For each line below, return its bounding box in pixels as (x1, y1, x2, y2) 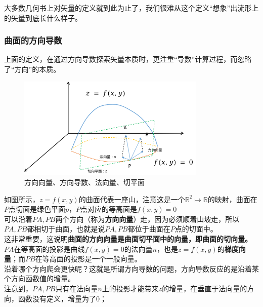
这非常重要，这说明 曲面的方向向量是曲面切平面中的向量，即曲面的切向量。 (4, 233, 252, 244)
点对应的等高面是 (80, 204, 138, 214)
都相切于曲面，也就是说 (27, 223, 105, 234)
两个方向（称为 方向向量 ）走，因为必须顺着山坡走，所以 (55, 213, 240, 224)
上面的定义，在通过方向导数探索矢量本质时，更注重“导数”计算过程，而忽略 (4, 54, 252, 64)
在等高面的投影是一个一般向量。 (35, 253, 142, 264)
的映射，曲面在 (207, 194, 257, 204)
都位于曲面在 (127, 223, 170, 234)
